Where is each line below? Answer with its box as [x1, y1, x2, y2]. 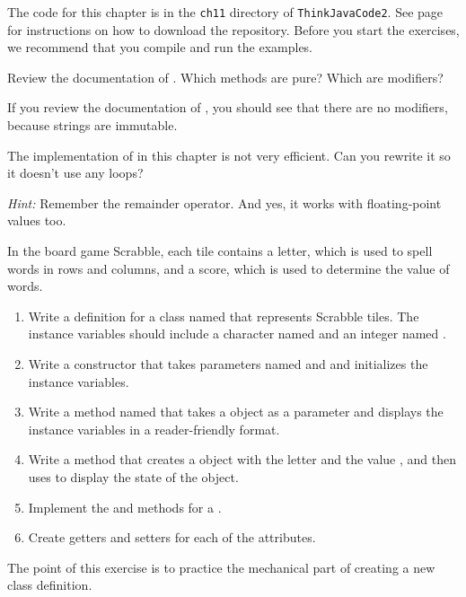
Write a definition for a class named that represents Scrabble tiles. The [28, 306, 419, 325]
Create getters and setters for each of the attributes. [28, 528, 316, 547]
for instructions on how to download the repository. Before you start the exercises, [7, 20, 460, 39]
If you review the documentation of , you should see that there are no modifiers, [7, 98, 448, 117]
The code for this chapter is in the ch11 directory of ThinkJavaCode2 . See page [7, 3, 444, 21]
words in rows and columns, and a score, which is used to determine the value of [7, 259, 450, 277]
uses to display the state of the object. [28, 467, 239, 486]
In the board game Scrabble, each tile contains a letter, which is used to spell [7, 241, 433, 259]
